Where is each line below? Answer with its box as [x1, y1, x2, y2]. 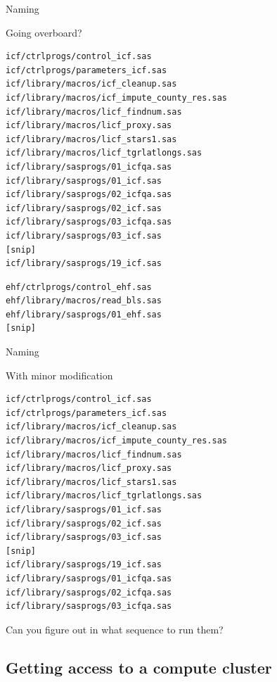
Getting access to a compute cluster [6, 656, 272, 678]
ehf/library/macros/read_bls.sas [6, 296, 162, 306]
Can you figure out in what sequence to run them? [6, 621, 224, 636]
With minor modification [6, 367, 113, 382]
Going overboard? [6, 25, 82, 39]
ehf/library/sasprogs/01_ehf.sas [6, 309, 162, 320]
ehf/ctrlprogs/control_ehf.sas [6, 282, 152, 292]
